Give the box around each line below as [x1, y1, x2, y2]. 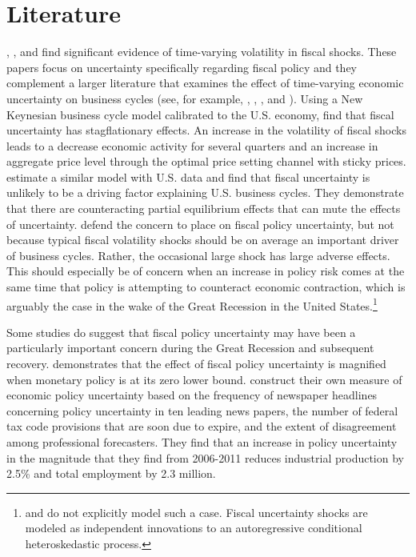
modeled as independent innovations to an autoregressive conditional [25, 519, 362, 536]
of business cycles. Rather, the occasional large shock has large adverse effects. [6, 246, 390, 263]
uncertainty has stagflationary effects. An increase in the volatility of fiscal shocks [6, 122, 406, 138]
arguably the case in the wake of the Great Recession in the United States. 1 [6, 295, 378, 314]
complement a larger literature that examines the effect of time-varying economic [6, 74, 404, 91]
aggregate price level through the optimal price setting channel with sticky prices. [6, 153, 406, 170]
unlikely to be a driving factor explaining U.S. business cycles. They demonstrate [6, 184, 404, 201]
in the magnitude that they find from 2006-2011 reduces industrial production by [6, 449, 404, 466]
